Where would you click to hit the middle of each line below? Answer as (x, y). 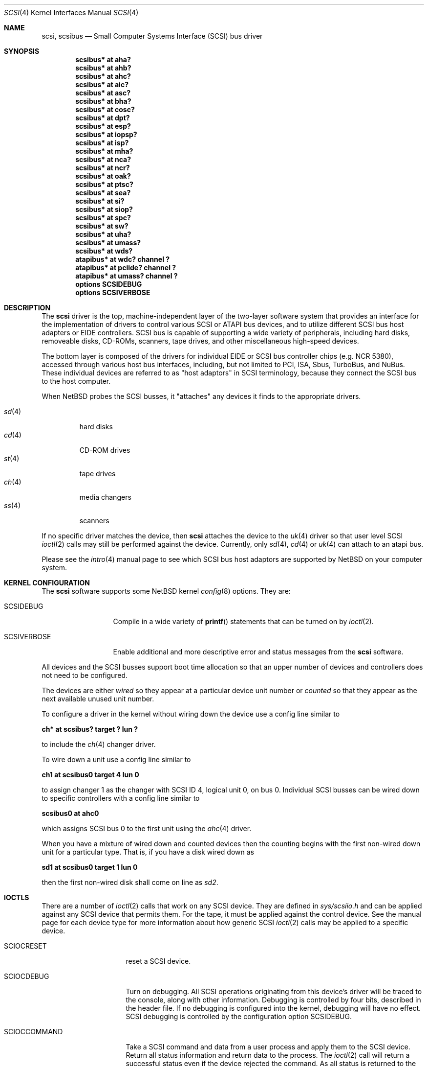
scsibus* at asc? (103, 93)
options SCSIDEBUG (109, 284)
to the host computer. (76, 381)
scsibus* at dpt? (103, 118)
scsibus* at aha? (103, 59)
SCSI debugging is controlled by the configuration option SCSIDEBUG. (239, 1016)
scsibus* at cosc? (105, 109)
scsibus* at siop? (104, 209)
